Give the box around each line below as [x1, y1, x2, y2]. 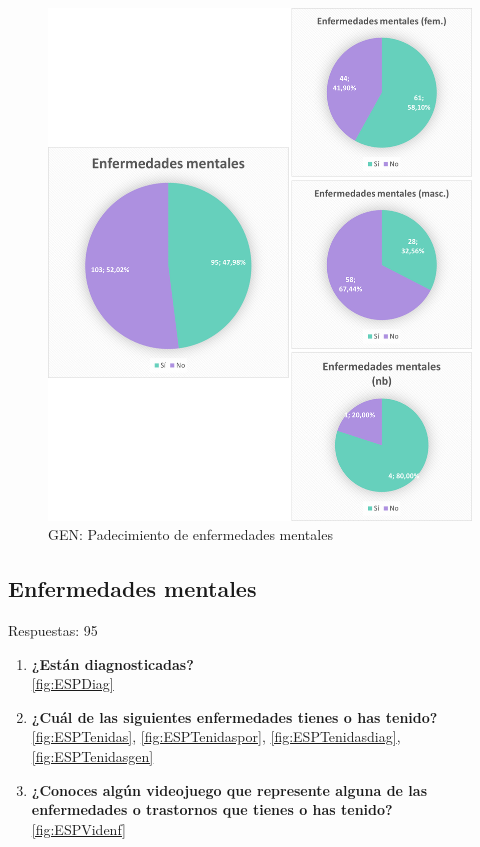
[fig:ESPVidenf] [31, 818, 126, 839]
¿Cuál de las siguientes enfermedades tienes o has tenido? [31, 706, 438, 727]
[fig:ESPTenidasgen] [31, 746, 154, 767]
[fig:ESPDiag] [31, 673, 114, 694]
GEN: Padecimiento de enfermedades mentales [48, 524, 333, 545]
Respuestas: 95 [8, 620, 98, 641]
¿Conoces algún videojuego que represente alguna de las [31, 779, 428, 800]
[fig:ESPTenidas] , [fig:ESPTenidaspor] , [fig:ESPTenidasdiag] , [31, 726, 401, 747]
